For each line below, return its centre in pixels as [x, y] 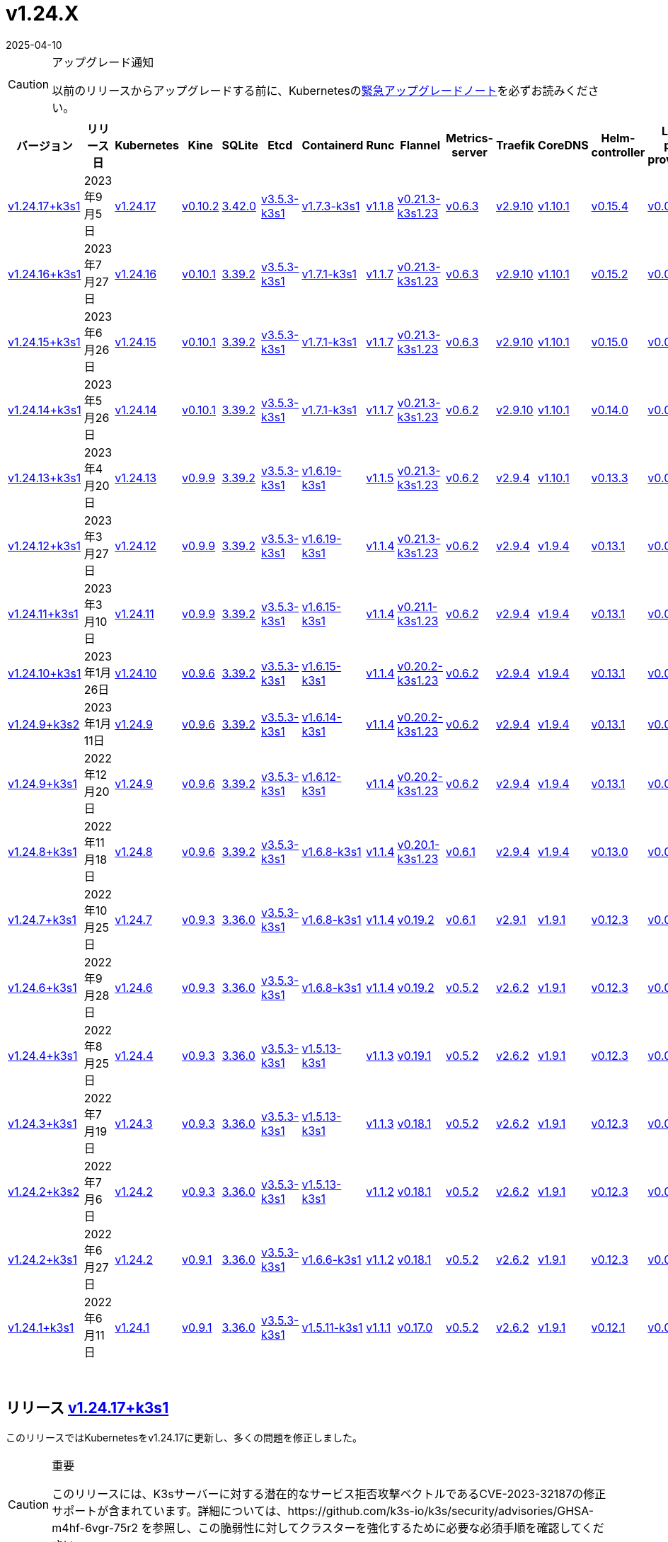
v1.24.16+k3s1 [45, 274]
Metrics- [470, 138]
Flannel [420, 145]
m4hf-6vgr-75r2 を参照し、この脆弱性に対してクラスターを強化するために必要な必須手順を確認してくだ [328, 1527]
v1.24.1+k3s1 [41, 1327]
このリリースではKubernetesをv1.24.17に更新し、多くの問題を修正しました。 [184, 1437]
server [470, 152]
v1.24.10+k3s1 [45, 673]
